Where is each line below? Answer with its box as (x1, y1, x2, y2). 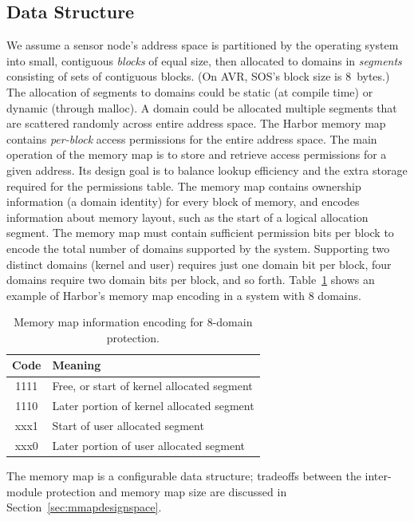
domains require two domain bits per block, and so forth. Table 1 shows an (6, 271, 375, 288)
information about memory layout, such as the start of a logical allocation (6, 208, 369, 225)
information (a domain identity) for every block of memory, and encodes (6, 193, 360, 210)
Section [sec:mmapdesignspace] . (6, 499, 162, 515)
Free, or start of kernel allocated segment (52, 377, 253, 394)
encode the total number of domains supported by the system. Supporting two (6, 239, 390, 256)
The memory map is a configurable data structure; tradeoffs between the (6, 467, 361, 484)
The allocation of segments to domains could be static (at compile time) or (6, 83, 373, 100)
